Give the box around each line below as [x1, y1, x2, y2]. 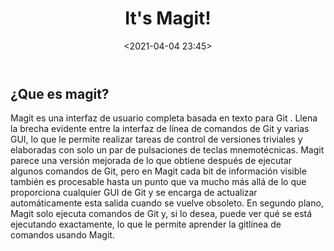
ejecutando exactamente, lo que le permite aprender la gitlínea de [10, 218, 282, 231]
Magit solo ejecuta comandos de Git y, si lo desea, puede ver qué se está [10, 208, 313, 220]
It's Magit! [124, 7, 212, 30]
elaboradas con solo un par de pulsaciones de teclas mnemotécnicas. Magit [10, 144, 325, 156]
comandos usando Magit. [10, 229, 115, 241]
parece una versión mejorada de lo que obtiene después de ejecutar [10, 155, 293, 167]
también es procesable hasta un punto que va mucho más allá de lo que [10, 176, 307, 188]
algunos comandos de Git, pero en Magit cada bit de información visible [10, 165, 307, 177]
